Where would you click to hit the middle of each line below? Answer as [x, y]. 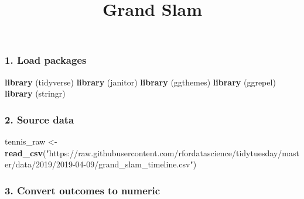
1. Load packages [46, 60]
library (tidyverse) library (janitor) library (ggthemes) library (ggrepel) [140, 82]
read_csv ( [25, 152]
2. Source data [40, 119]
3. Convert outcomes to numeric [83, 190]
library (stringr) [35, 93]
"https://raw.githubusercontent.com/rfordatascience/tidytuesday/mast [173, 152]
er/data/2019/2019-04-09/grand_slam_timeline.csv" [99, 164]
